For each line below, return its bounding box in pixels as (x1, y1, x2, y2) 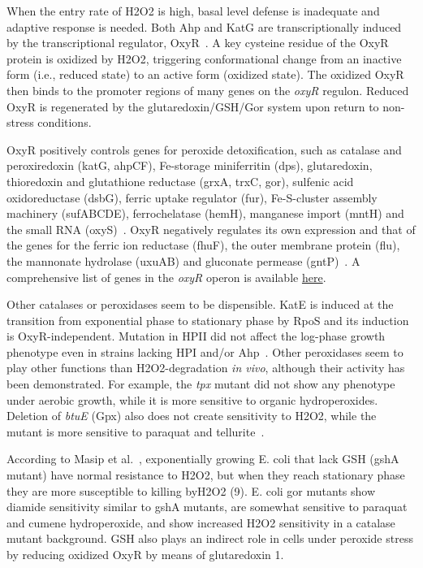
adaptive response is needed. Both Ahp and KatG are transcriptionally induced (6, 18, 402, 35)
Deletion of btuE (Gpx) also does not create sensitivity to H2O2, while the (6, 407, 377, 424)
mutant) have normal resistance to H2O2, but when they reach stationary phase (6, 466, 405, 483)
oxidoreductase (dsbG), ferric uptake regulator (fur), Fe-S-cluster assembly (6, 189, 378, 206)
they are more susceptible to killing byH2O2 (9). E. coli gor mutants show (6, 482, 376, 499)
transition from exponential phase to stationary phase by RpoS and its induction (6, 311, 409, 328)
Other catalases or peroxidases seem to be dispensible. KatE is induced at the (6, 296, 394, 313)
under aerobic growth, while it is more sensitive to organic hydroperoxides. (6, 391, 378, 408)
